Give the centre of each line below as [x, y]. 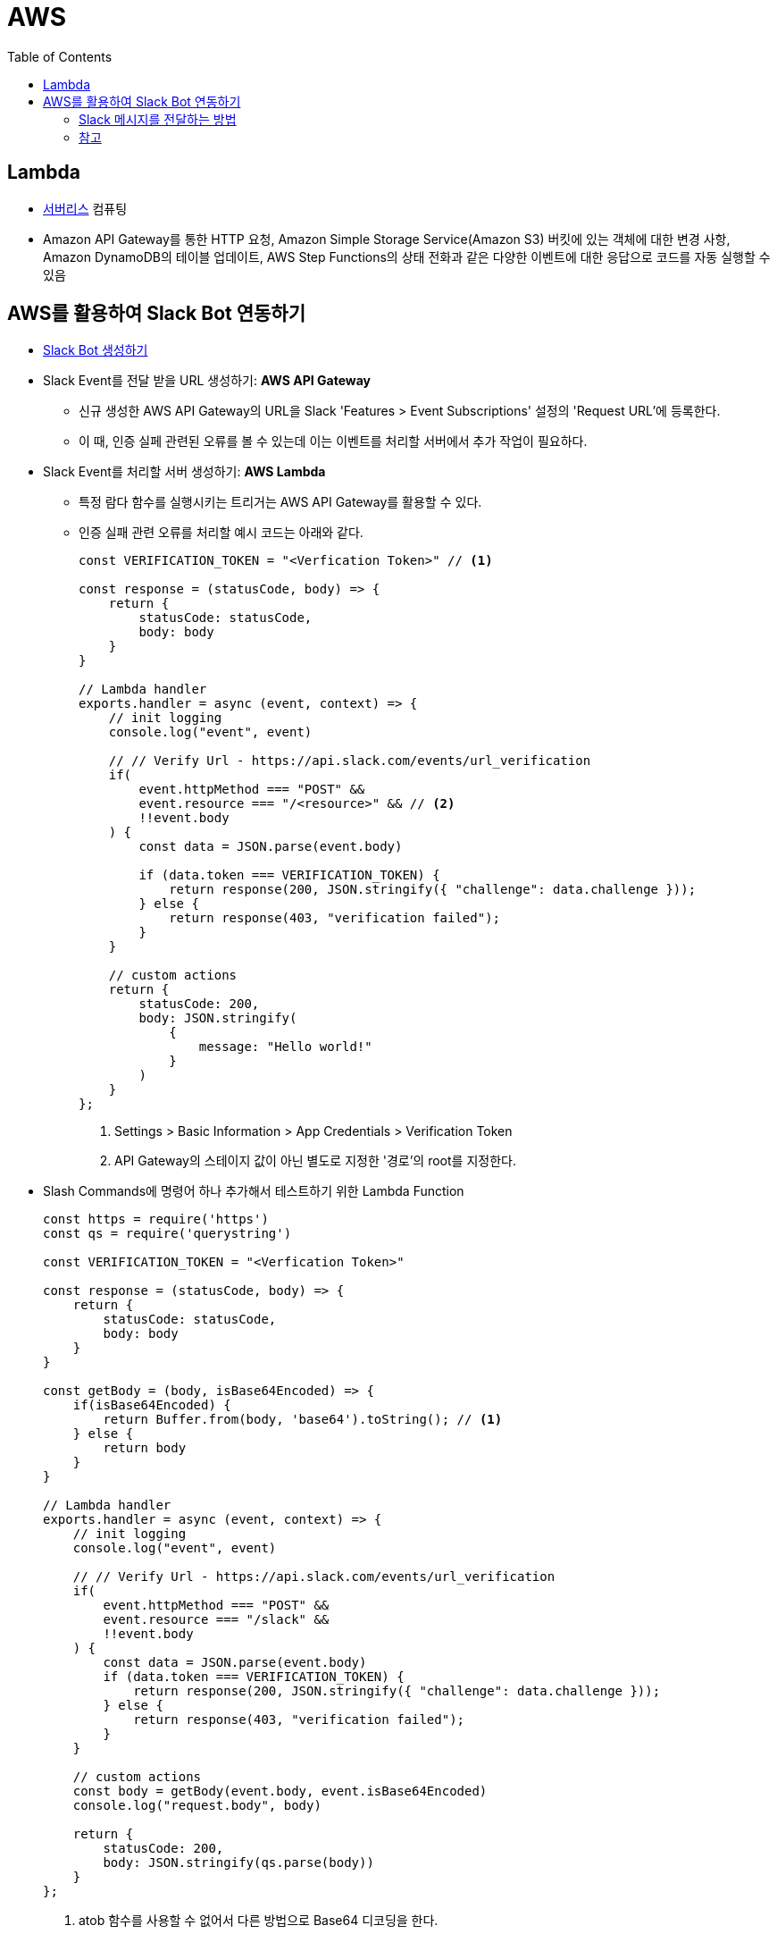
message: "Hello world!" [285, 1047]
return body [145, 1448]
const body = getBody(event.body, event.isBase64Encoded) [280, 1791]
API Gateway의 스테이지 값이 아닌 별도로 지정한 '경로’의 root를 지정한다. [315, 1161]
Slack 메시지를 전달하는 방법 [158, 119]
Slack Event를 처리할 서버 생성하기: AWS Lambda [184, 472]
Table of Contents [60, 56]
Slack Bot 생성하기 [96, 350]
